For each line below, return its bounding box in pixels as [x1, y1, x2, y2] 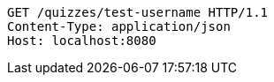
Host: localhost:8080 [7, 34, 156, 48]
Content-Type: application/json [7, 19, 231, 34]
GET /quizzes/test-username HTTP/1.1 [7, 5, 269, 19]
